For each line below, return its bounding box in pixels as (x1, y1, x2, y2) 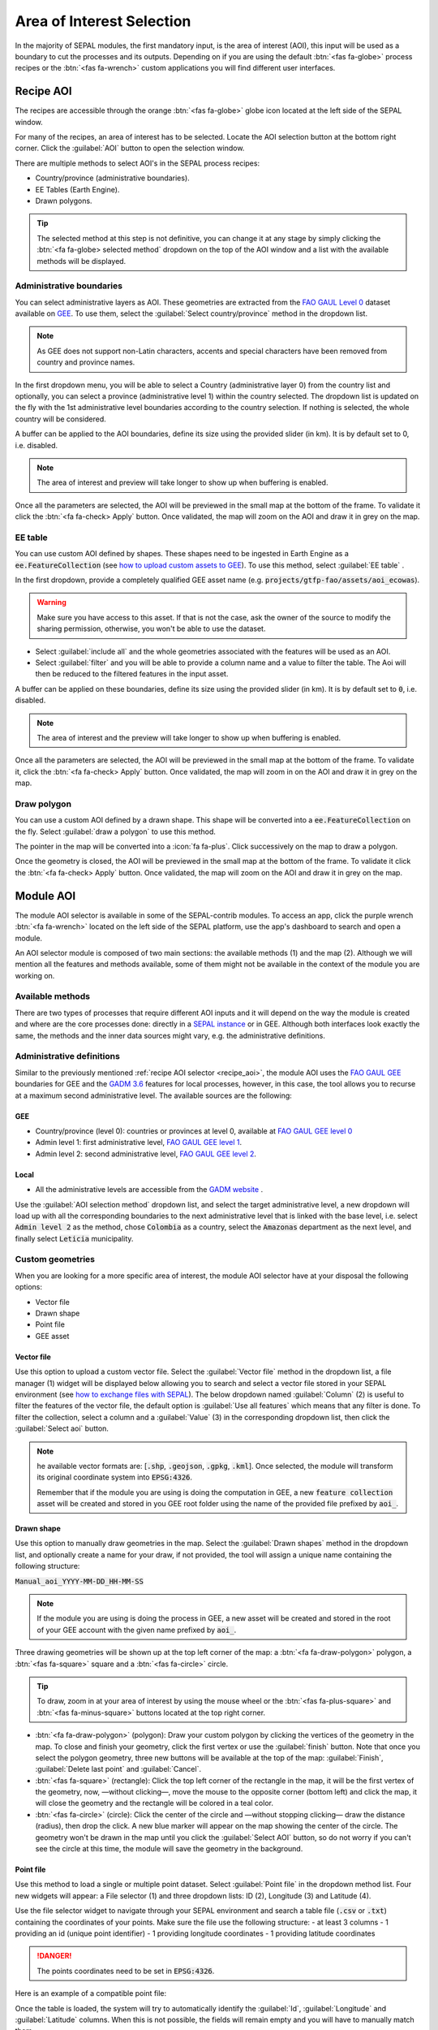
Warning (36, 598, 67, 607)
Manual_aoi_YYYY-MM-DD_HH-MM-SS (15, 1576, 144, 1586)
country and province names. (36, 357, 135, 367)
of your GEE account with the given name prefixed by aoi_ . (36, 1625, 237, 1635)
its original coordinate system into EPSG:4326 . (36, 1472, 193, 1482)
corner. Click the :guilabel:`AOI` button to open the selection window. (15, 143, 245, 153)
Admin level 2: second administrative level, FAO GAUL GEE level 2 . (35, 1149, 257, 1159)
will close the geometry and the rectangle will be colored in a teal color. (35, 1799, 273, 1808)
